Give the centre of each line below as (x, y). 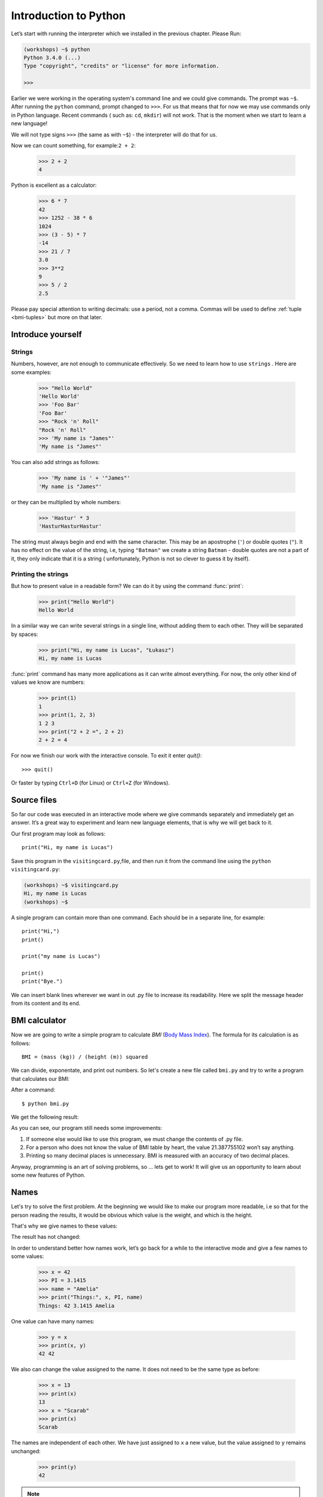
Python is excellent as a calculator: (54, 185)
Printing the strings (40, 574)
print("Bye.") (42, 981)
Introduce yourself (46, 334)
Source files (34, 800)
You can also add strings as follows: (55, 462)
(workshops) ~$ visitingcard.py (71, 885)
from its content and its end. (46, 1004)
